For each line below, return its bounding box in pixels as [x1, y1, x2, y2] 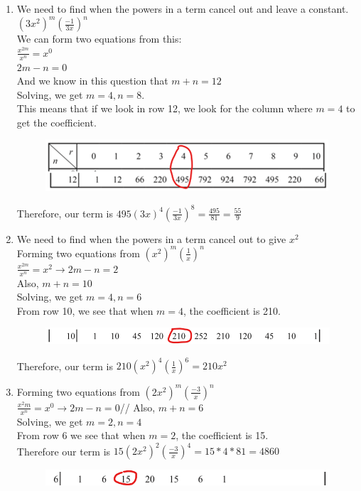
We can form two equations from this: [16, 31, 182, 46]
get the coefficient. [16, 114, 97, 129]
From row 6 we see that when [16, 428, 146, 443]
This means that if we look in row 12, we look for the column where [16, 101, 313, 116]
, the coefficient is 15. [176, 428, 269, 443]
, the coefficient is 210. [183, 303, 281, 318]
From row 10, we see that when [16, 303, 153, 318]
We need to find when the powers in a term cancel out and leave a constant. [16, 1, 349, 16]
